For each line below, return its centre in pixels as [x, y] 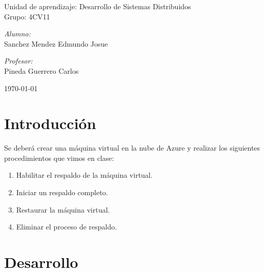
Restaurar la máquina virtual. [63, 209]
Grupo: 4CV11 [27, 16]
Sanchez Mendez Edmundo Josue [56, 43]
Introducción [50, 123]
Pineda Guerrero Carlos [42, 70]
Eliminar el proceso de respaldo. [66, 227]
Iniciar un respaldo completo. [62, 192]
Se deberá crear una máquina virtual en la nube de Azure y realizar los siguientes [132, 148]
